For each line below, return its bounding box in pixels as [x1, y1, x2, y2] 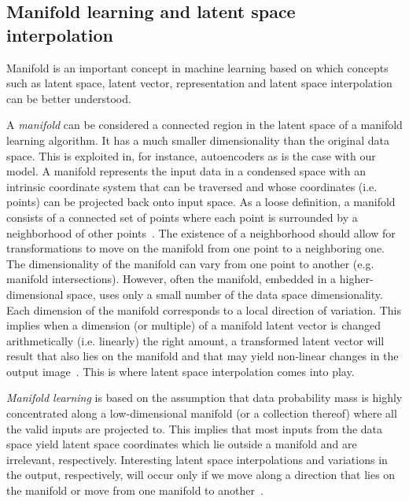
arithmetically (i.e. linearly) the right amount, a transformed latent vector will [6, 332, 385, 348]
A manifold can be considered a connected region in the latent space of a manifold [6, 116, 403, 133]
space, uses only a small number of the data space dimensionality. [67, 285, 383, 302]
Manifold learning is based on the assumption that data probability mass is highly [6, 389, 403, 406]
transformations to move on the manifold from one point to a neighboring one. [6, 240, 385, 256]
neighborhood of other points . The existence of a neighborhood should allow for [6, 224, 396, 241]
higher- [339, 271, 374, 287]
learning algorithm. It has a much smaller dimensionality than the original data [6, 131, 389, 148]
